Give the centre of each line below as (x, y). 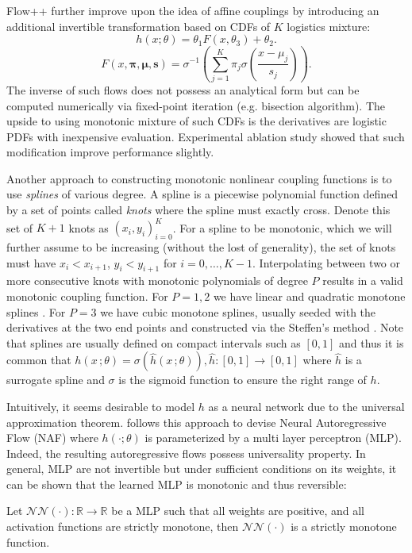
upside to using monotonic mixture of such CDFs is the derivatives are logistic (196, 121)
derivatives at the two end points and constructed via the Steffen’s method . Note (205, 327)
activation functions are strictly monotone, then (123, 526)
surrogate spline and (56, 380)
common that (39, 360)
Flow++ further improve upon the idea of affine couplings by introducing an (193, 10)
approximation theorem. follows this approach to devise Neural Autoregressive (196, 422)
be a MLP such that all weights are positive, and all (238, 511)
